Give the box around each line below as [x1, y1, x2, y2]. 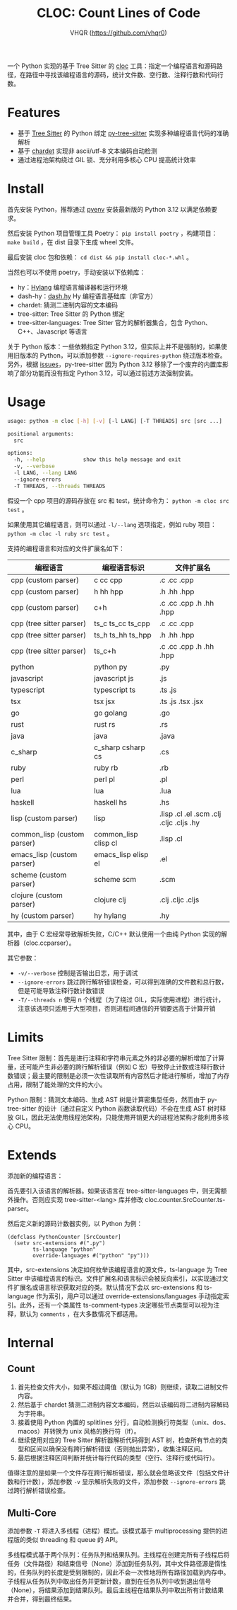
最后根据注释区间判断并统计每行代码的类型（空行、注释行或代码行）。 [17, 1453, 219, 1462]
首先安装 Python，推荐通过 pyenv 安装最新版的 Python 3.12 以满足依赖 [7, 205, 212, 213]
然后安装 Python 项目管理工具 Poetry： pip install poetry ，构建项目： [7, 229, 218, 237]
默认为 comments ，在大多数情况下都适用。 [19, 1309, 142, 1318]
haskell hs [94, 797, 127, 807]
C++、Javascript [17, 327, 68, 336]
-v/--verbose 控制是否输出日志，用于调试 [17, 968, 138, 977]
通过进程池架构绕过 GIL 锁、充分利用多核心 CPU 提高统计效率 [17, 155, 196, 164]
